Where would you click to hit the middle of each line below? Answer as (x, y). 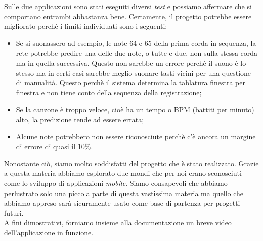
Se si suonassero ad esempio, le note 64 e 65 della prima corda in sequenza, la (136, 43)
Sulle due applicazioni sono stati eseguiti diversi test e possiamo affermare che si (128, 6)
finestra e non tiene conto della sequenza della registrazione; (109, 92)
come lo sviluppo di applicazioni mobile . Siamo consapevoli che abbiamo (116, 183)
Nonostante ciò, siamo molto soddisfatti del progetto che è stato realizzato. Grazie (131, 163)
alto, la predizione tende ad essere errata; (80, 119)
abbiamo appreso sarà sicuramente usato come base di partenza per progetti (122, 203)
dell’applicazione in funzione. (49, 232)
